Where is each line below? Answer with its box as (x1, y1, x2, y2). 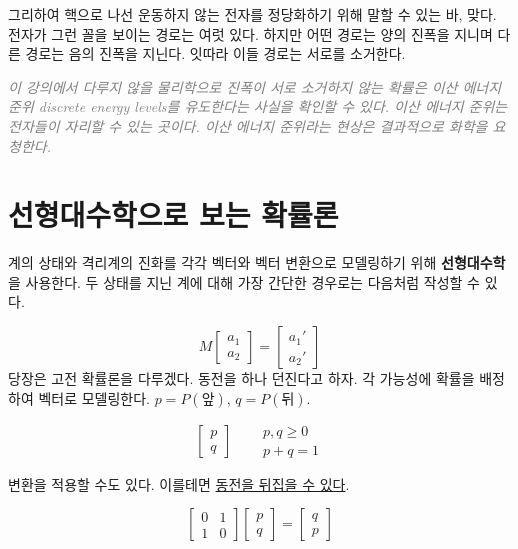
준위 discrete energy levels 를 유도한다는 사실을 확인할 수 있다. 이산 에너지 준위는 (8, 96, 508, 117)
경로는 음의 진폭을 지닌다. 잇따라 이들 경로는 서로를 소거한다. (25, 43, 406, 64)
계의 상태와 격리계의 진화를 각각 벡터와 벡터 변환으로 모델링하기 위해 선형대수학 (8, 252, 506, 273)
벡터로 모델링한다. (38, 387, 151, 408)
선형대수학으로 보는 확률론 (8, 194, 339, 235)
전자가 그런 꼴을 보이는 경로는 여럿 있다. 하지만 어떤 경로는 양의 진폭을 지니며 (8, 23, 493, 44)
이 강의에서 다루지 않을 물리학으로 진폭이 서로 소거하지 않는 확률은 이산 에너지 (8, 76, 502, 97)
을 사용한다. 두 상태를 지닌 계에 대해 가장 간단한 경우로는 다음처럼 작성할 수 (8, 271, 480, 292)
